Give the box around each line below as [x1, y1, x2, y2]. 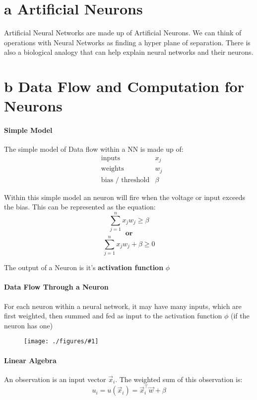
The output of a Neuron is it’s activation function [4, 262, 164, 273]
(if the [231, 310, 250, 321]
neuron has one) [4, 320, 53, 330]
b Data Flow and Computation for [4, 76, 244, 97]
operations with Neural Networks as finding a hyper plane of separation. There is [4, 37, 251, 47]
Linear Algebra [4, 355, 57, 365]
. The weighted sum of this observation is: [115, 374, 243, 384]
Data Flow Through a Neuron [4, 282, 109, 292]
